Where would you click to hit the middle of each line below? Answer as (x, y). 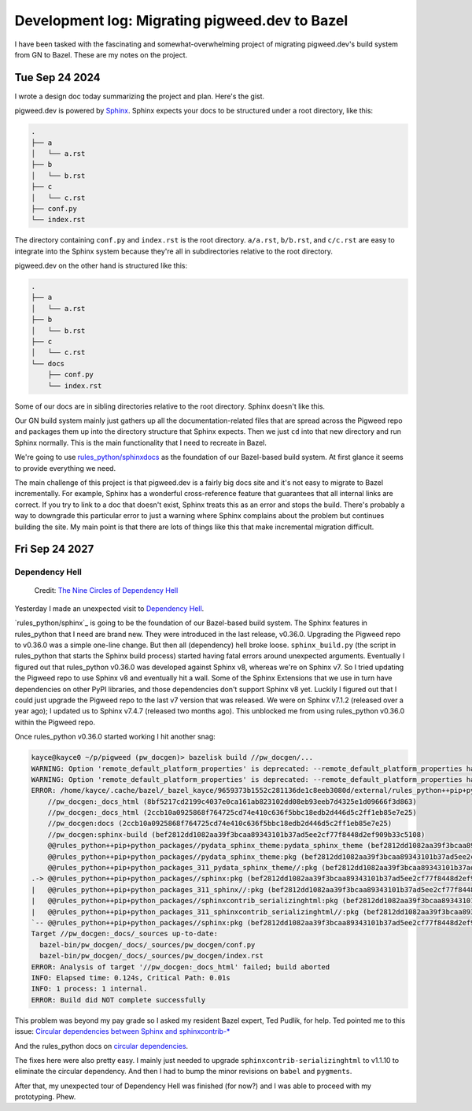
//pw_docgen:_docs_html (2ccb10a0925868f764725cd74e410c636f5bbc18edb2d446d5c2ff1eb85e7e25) (232, 813)
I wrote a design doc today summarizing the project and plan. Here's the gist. (140, 96)
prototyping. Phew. (45, 1097)
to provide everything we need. (65, 468)
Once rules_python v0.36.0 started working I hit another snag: (115, 737)
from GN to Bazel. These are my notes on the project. (101, 54)
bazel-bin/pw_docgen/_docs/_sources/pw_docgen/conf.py (147, 944)
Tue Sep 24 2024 (58, 78)
